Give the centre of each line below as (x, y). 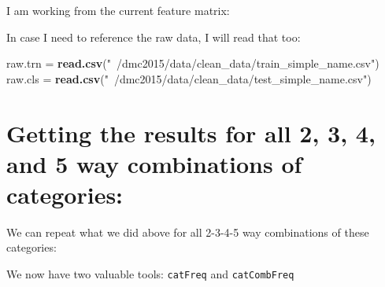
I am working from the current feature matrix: (118, 10)
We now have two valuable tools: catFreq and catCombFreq (150, 274)
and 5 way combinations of (154, 163)
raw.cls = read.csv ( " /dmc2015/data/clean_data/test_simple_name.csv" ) (189, 78)
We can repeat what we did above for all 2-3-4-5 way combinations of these (188, 232)
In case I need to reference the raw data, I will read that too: (154, 37)
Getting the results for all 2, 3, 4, (191, 132)
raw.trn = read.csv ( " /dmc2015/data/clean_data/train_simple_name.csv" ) (193, 63)
